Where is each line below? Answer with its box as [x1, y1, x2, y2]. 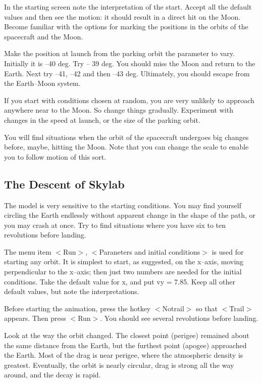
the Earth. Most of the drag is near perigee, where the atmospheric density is [4, 350, 243, 360]
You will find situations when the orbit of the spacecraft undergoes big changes [4, 131, 249, 142]
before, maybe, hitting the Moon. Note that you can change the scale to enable [4, 141, 249, 152]
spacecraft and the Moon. [4, 31, 83, 41]
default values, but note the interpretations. [4, 286, 139, 297]
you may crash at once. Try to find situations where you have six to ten [4, 219, 226, 230]
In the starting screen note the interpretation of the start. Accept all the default [4, 2, 252, 12]
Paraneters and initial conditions [99, 246, 200, 257]
